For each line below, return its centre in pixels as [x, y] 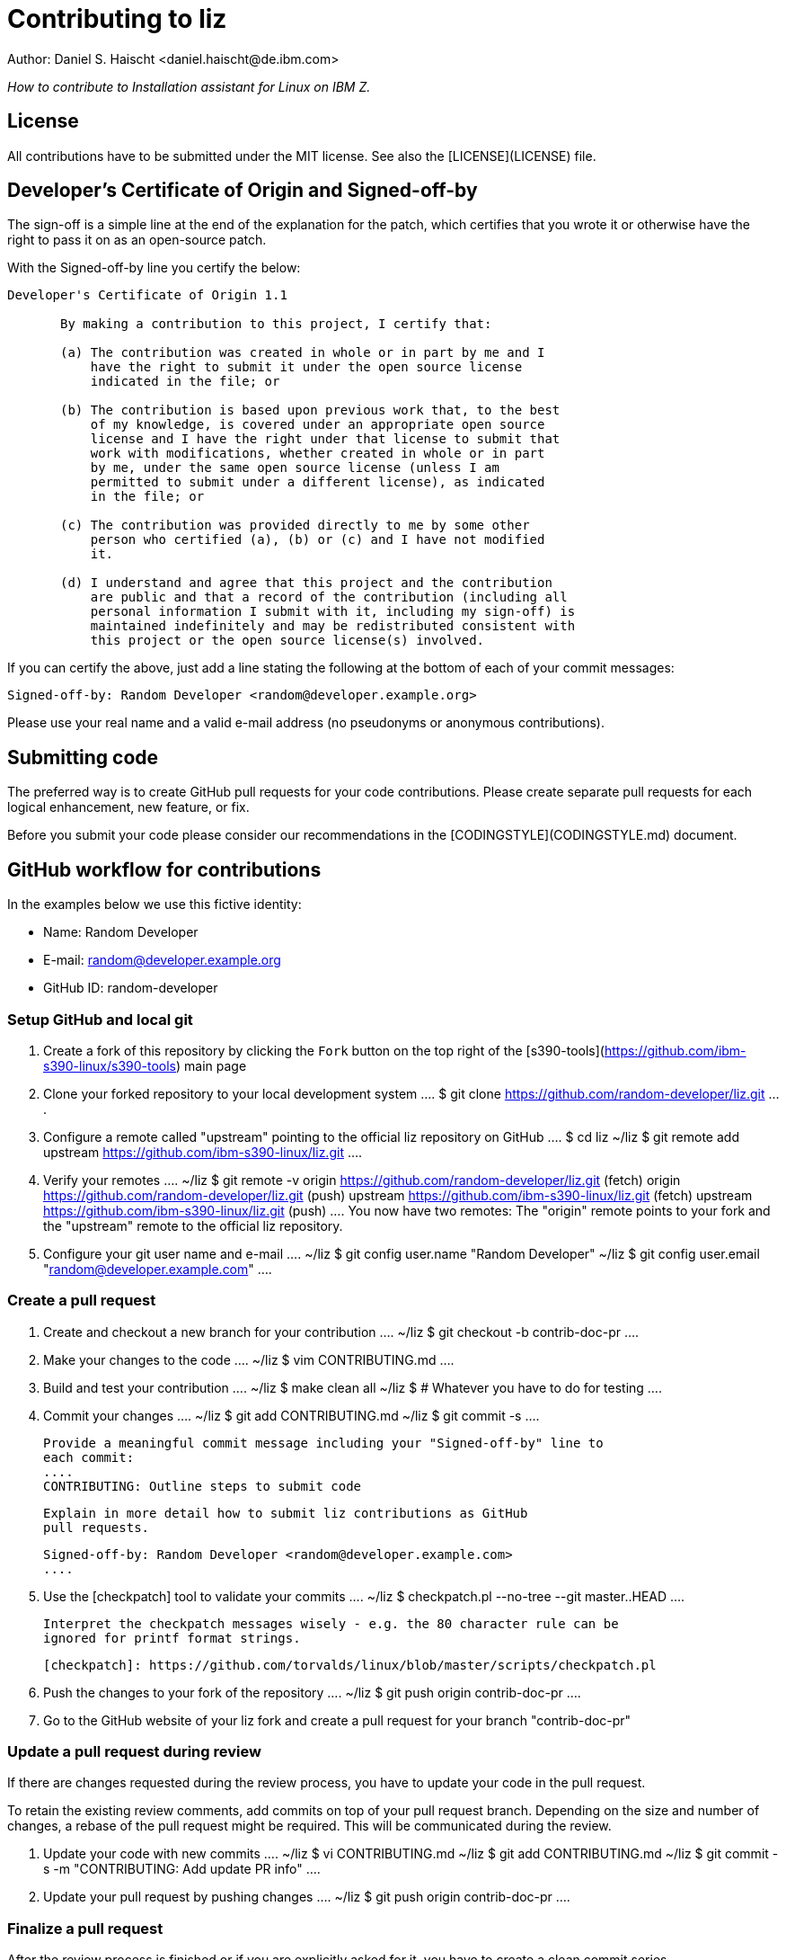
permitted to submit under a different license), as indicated [318, 482]
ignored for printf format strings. [172, 1638]
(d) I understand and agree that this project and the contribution [306, 583]
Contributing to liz [117, 19]
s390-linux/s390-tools [110, 1065]
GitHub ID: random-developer [131, 988]
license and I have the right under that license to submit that [325, 439]
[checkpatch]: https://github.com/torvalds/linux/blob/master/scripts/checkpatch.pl [350, 1665]
